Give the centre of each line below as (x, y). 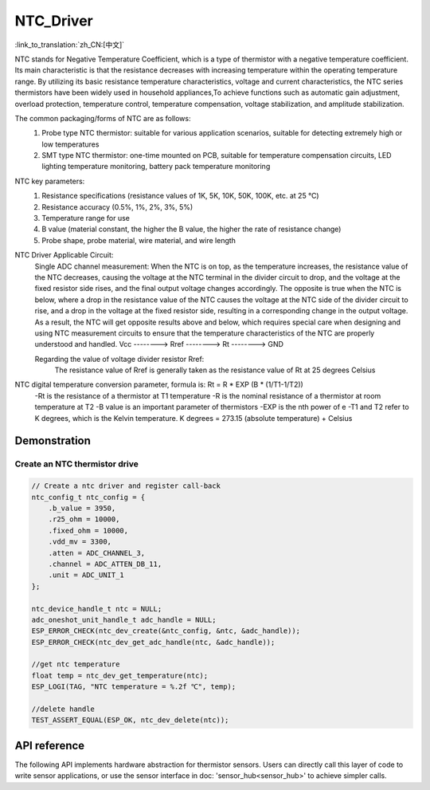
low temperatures (70, 144)
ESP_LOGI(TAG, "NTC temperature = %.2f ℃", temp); (134, 687)
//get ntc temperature (76, 664)
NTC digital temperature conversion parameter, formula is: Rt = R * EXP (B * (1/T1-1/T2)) (159, 385)
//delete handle (63, 709)
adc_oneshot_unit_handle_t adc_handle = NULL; (124, 619)
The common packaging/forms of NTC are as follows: (103, 118)
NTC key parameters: (50, 181)
